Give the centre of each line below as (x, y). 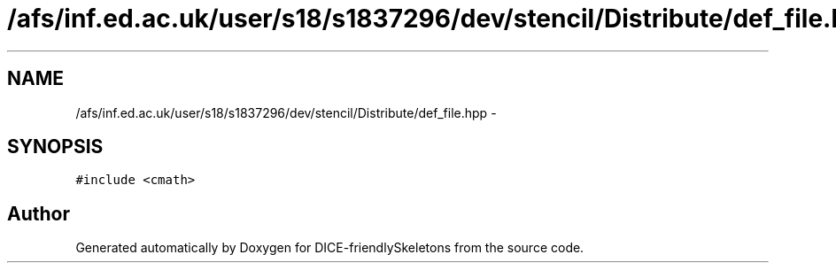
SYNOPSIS (55, 147)
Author (39, 213)
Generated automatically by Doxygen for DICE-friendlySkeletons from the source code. (330, 248)
